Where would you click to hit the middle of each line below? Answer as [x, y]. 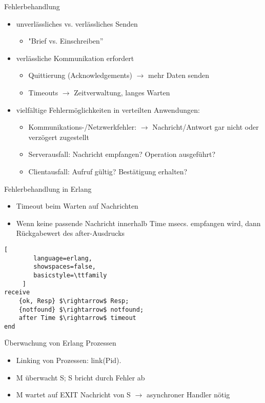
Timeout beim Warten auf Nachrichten [77, 206]
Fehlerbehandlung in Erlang [48, 188]
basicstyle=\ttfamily [70, 275]
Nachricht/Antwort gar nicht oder [206, 127]
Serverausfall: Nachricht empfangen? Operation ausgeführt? [122, 154]
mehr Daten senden [179, 75]
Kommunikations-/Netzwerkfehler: [83, 127]
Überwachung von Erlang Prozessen [60, 343]
